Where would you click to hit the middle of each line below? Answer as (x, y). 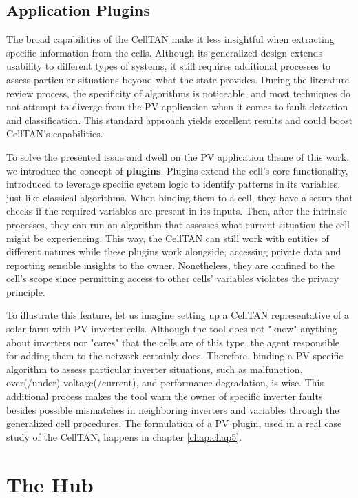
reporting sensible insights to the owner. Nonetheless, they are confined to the (170, 265)
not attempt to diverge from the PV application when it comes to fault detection (177, 107)
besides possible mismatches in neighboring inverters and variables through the (173, 409)
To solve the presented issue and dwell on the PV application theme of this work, (178, 156)
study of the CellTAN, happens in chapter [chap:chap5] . (124, 436)
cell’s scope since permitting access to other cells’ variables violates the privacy (172, 278)
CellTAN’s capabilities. (55, 133)
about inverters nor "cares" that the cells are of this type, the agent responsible (173, 342)
